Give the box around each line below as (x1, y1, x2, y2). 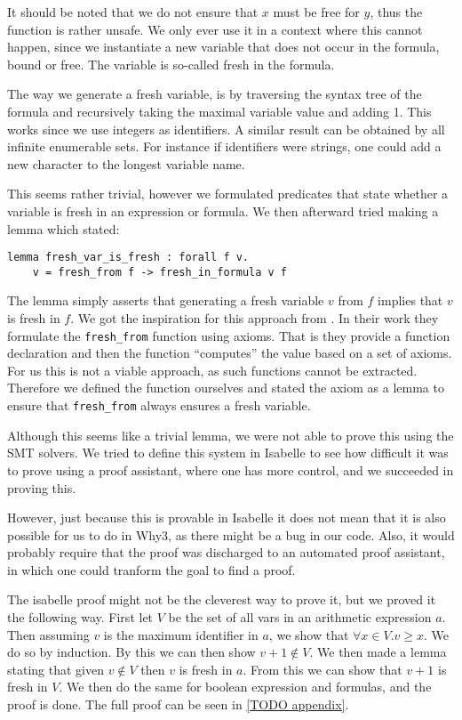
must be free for (273, 3, 360, 20)
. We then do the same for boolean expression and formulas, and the (59, 677, 432, 696)
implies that (378, 291, 443, 310)
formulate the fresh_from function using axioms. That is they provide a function (7, 326, 450, 344)
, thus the (370, 3, 423, 20)
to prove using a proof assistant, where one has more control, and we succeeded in (7, 460, 454, 479)
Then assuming (7, 625, 90, 643)
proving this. (7, 478, 76, 497)
